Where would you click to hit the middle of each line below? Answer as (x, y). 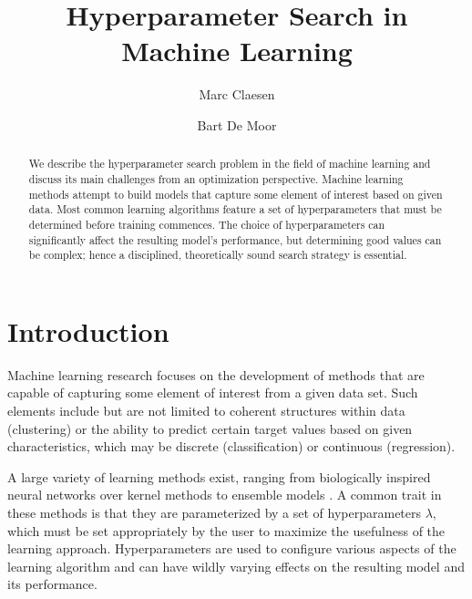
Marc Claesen (237, 94)
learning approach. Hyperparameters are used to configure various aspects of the (232, 548)
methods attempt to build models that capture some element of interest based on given (236, 194)
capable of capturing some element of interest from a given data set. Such (213, 392)
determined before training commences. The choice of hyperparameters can (207, 224)
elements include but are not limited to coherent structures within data (206, 411)
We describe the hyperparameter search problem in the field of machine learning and (230, 164)
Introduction (88, 330)
